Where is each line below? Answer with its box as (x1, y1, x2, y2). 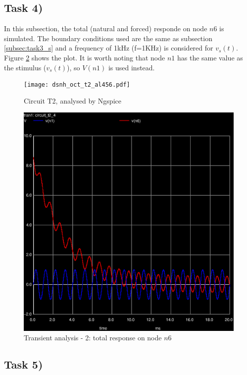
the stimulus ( (4, 62, 47, 72)
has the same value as (177, 52, 243, 62)
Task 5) (4, 357, 43, 372)
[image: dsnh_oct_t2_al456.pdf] (24, 81, 130, 89)
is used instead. (108, 62, 155, 72)
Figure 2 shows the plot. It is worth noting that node (4, 52, 165, 62)
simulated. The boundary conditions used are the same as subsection (4, 33, 212, 43)
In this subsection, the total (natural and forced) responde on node (4, 23, 207, 34)
